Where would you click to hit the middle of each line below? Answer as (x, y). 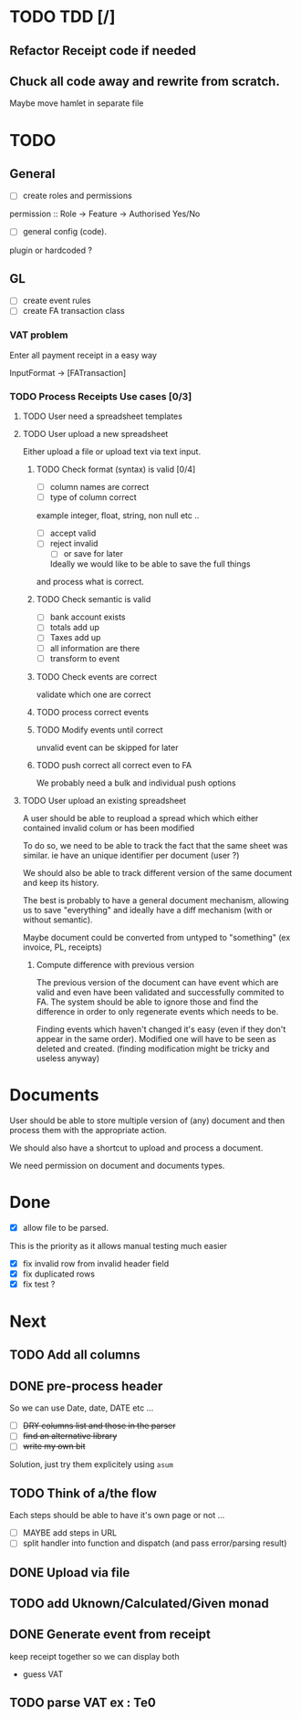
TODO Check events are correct (97, 676)
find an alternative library (70, 1436)
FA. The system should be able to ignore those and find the (147, 1002)
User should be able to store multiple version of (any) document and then (147, 1120)
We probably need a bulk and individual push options (136, 783)
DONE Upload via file (70, 1573)
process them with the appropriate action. (88, 1130)
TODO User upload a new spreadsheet (95, 434)
